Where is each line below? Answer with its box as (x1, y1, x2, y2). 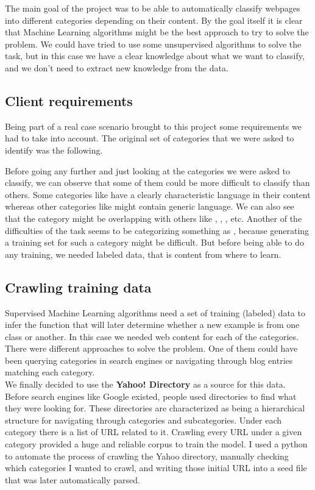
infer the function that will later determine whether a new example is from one (5, 318, 300, 331)
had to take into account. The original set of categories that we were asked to (5, 132, 294, 144)
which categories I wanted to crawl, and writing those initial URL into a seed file (5, 461, 307, 474)
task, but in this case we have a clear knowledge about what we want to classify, (5, 49, 305, 62)
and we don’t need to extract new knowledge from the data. (5, 61, 228, 74)
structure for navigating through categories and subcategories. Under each (5, 413, 282, 426)
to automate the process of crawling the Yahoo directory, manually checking (5, 449, 289, 462)
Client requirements (5, 91, 133, 110)
